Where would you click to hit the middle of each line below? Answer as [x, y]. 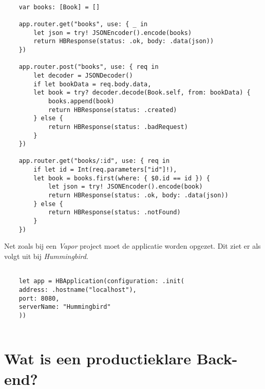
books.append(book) [81, 101]
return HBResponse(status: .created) [112, 110]
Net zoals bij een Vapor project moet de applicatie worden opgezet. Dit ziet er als [132, 246]
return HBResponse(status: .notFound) [114, 212]
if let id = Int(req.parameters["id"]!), [105, 170]
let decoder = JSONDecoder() [83, 75]
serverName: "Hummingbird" [65, 307]
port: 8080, [39, 298]
